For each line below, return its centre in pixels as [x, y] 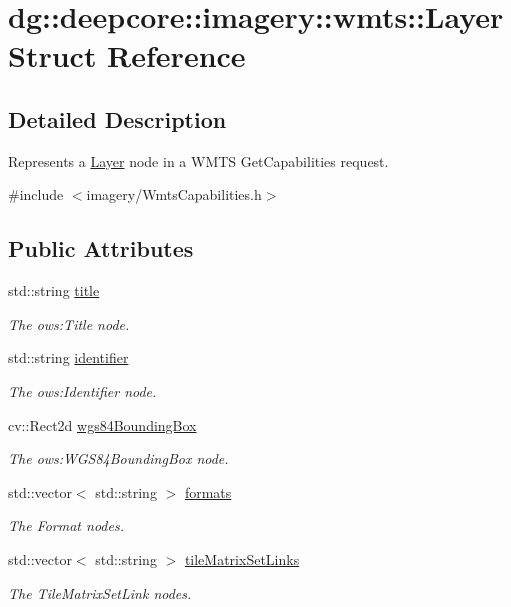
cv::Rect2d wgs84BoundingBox [102, 424]
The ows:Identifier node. [82, 390]
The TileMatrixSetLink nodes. [100, 592]
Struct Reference [127, 55]
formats [208, 491]
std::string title [54, 290]
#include [36, 194]
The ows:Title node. [69, 323]
